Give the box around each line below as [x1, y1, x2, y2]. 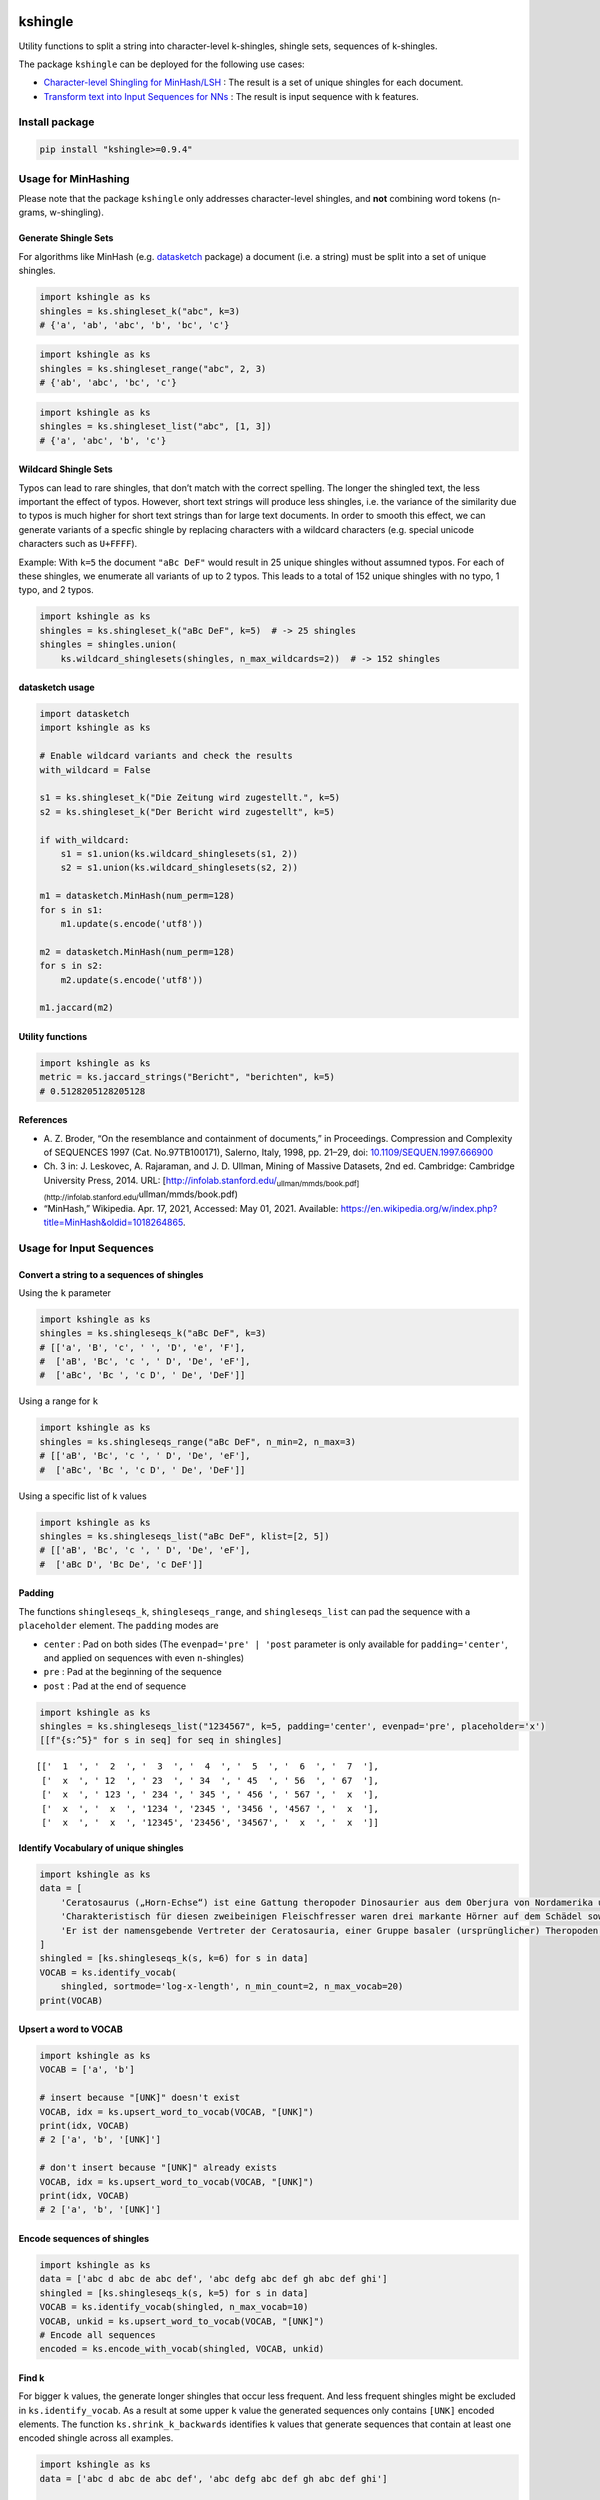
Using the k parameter [18, 1286, 112, 1299]
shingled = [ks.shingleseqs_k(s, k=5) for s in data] [39, 2287, 309, 2299]
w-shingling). [49, 206, 104, 219]
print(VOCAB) [39, 1995, 104, 2006]
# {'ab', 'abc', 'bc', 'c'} [39, 377, 177, 389]
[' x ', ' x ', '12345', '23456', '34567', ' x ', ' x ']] [41, 1817, 379, 1828]
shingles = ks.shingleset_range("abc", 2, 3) [39, 363, 267, 374]
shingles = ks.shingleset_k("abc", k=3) [39, 305, 240, 317]
